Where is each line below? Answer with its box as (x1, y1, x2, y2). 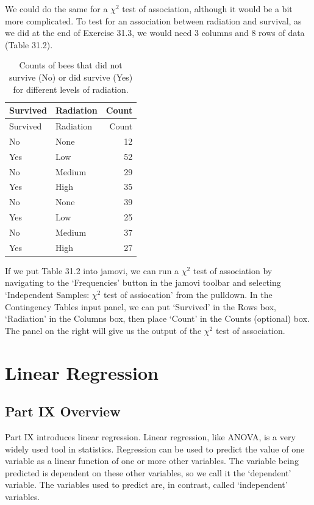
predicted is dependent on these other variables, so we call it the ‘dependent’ (5, 466, 291, 479)
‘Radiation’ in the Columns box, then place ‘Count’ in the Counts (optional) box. (5, 312, 310, 325)
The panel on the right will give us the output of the (5, 324, 202, 336)
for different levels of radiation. (13, 82, 129, 95)
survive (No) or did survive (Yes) (9, 70, 133, 83)
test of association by (193, 264, 273, 277)
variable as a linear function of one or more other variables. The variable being (5, 454, 299, 467)
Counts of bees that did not (19, 59, 123, 71)
